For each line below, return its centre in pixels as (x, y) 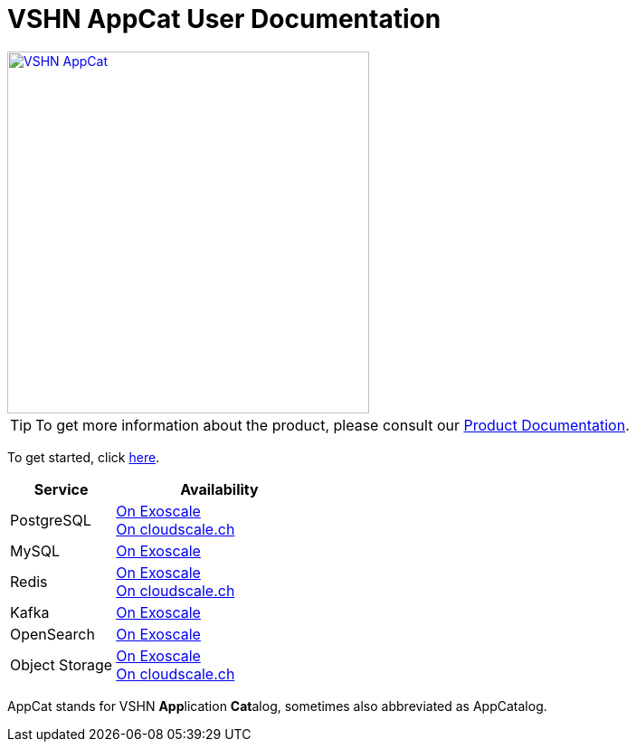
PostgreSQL (51, 520)
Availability (219, 489)
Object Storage (62, 664)
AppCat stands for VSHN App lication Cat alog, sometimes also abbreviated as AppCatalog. (277, 706)
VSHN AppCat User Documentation (224, 19)
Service (61, 489)
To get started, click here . (84, 457)
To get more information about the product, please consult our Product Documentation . (332, 425)
